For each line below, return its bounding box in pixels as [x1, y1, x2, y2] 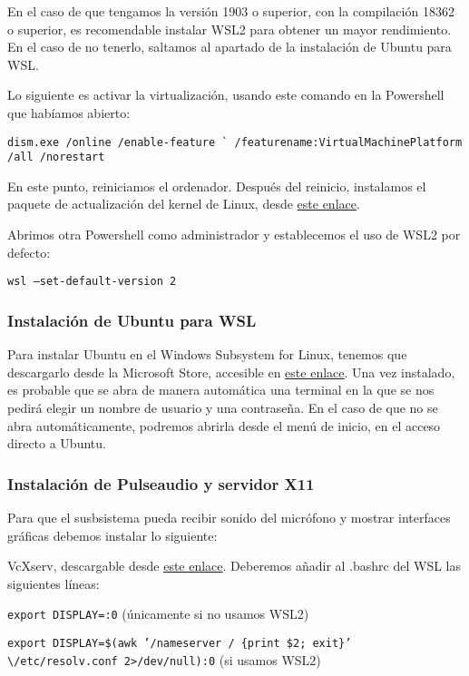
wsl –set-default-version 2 [7, 275, 177, 289]
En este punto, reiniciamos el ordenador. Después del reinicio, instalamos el [7, 176, 426, 195]
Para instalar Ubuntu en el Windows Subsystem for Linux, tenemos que [7, 345, 407, 364]
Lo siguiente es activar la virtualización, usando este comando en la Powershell [7, 85, 445, 104]
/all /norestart [7, 151, 105, 164]
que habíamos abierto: [7, 103, 131, 122]
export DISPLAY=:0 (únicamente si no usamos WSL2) [7, 604, 309, 623]
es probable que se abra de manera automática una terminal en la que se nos [7, 380, 435, 399]
